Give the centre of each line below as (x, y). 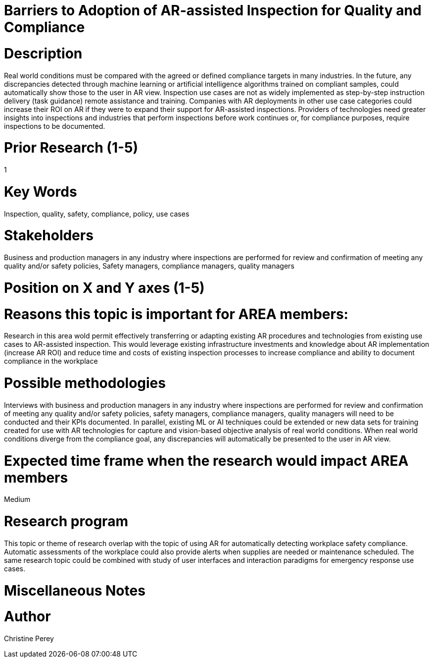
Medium (17, 499)
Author (27, 617)
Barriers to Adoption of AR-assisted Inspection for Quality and (213, 10)
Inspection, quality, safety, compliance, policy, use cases (97, 214)
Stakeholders (49, 236)
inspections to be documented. (55, 126)
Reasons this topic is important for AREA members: (176, 314)
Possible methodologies (85, 383)
